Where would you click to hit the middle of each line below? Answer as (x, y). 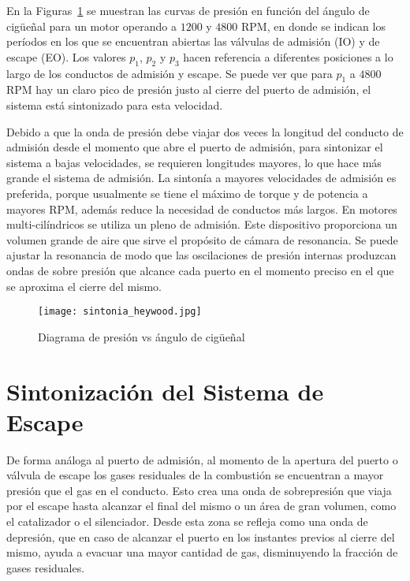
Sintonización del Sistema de (165, 391)
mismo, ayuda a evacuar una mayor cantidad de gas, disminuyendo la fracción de (202, 552)
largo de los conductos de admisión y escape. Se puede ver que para (170, 73)
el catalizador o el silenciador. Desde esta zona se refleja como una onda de (187, 521)
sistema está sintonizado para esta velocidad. (115, 104)
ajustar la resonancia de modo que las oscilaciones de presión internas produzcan (201, 255)
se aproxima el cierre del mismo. (84, 286)
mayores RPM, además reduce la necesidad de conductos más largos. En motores (202, 209)
